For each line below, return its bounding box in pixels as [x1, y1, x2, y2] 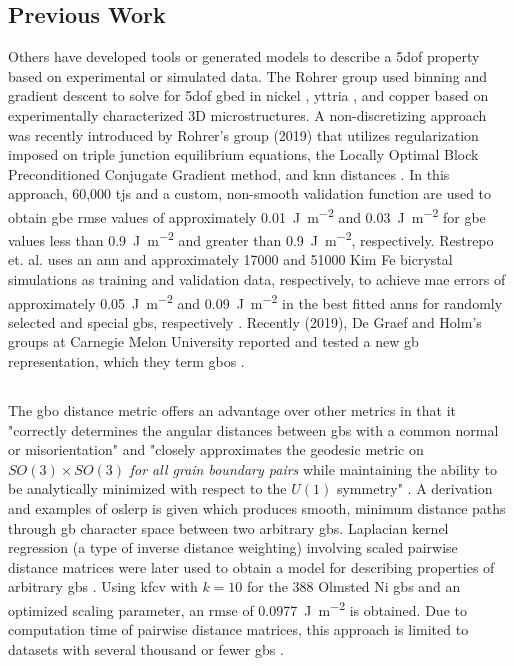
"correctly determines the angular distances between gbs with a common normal [8, 419, 499, 440]
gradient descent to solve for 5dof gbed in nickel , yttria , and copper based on [8, 85, 489, 106]
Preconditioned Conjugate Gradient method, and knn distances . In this [8, 163, 450, 184]
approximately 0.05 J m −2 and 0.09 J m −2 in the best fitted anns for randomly [8, 289, 503, 313]
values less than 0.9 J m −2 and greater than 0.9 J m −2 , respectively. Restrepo [8, 227, 494, 250]
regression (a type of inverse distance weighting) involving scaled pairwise [8, 537, 458, 558]
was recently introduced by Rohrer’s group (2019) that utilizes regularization [8, 124, 479, 145]
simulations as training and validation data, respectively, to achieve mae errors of [8, 269, 506, 290]
